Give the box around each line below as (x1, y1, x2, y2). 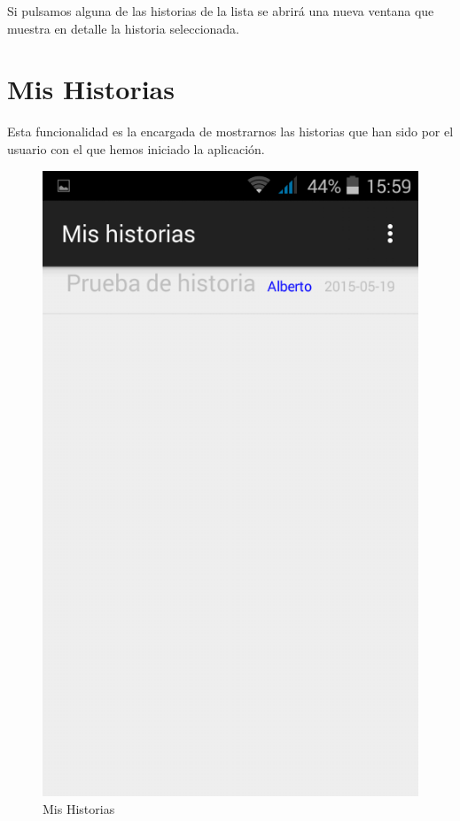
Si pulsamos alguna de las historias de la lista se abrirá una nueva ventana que (7, 2, 434, 19)
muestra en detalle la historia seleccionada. (7, 19, 240, 37)
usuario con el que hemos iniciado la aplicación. (7, 139, 265, 158)
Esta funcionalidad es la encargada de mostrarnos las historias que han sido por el (7, 122, 454, 141)
